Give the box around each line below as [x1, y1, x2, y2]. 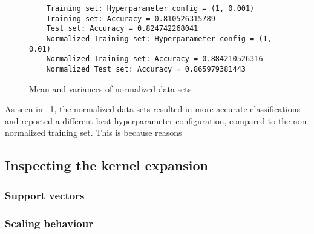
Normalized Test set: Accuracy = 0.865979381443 [46, 64, 246, 73]
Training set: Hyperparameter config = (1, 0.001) [46, 4, 255, 13]
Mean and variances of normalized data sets [29, 82, 192, 95]
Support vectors [5, 187, 85, 202]
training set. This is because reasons [48, 126, 182, 139]
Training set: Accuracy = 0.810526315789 [46, 14, 215, 23]
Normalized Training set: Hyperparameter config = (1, [46, 34, 272, 43]
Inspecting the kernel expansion [5, 156, 208, 175]
